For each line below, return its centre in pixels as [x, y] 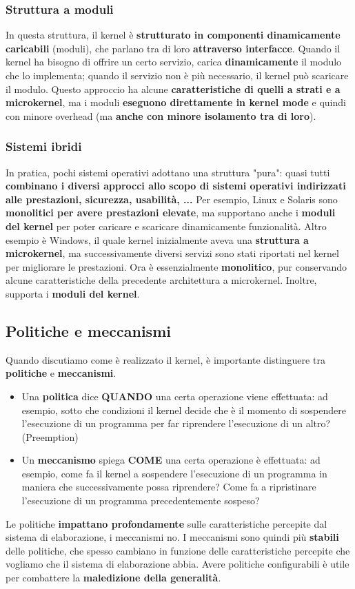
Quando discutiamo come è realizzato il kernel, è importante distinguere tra [165, 359]
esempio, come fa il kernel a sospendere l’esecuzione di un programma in [174, 473]
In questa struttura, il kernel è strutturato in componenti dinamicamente [173, 35]
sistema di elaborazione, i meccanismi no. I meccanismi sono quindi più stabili [172, 537]
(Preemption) [50, 436]
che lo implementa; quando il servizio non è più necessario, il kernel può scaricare [177, 75]
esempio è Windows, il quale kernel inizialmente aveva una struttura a [157, 239]
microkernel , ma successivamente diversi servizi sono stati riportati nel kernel [172, 253]
